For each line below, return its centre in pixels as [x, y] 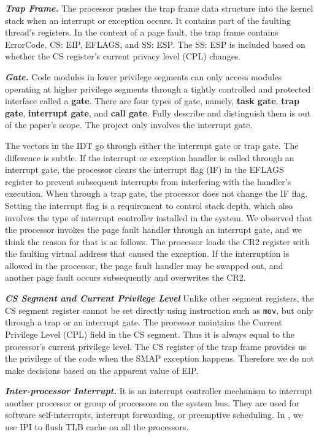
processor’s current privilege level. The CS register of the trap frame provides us [156, 346]
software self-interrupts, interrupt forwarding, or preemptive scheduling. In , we [154, 415]
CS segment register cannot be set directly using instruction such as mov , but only [159, 310]
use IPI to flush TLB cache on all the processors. [97, 427]
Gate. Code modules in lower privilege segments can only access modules [144, 76]
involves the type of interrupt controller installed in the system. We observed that [159, 217]
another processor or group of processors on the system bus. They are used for [152, 402]
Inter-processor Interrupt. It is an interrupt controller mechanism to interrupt [159, 391]
